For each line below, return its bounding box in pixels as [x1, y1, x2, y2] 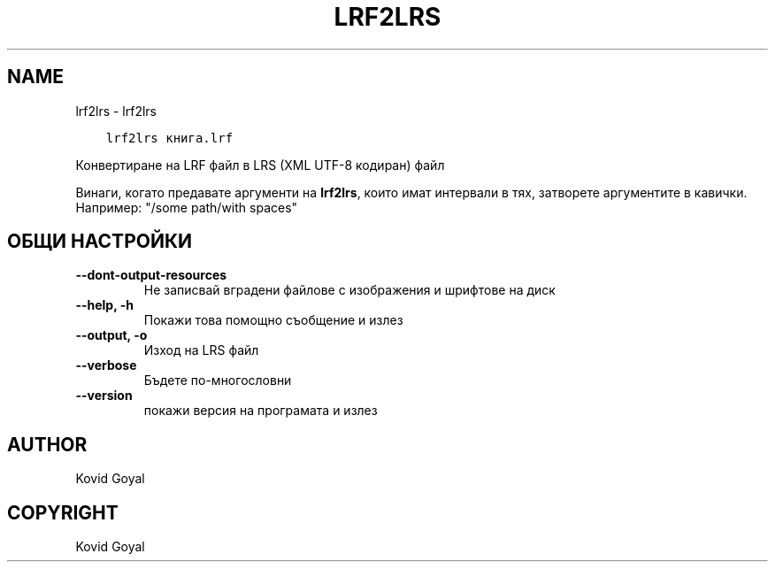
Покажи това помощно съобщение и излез [143, 312, 403, 328]
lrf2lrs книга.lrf [105, 130, 234, 145]
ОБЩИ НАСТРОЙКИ [7, 230, 193, 253]
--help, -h [75, 297, 134, 313]
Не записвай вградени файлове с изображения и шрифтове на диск [143, 282, 556, 298]
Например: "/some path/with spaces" [75, 199, 298, 215]
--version [75, 388, 133, 404]
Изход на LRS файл [143, 342, 259, 358]
